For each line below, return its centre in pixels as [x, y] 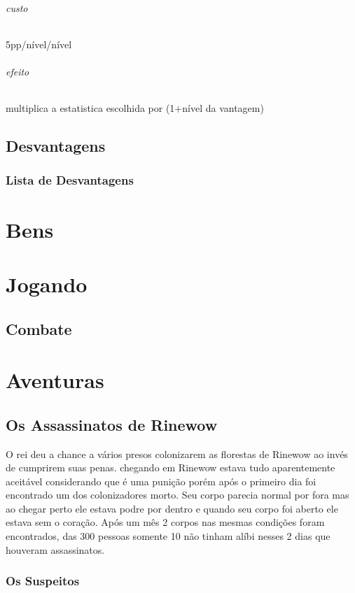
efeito [18, 71]
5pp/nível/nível [39, 44]
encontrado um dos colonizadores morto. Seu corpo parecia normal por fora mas [177, 495]
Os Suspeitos [43, 581]
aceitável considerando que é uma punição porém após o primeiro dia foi [161, 481]
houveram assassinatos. [55, 549]
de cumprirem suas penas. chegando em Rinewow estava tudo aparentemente [170, 467]
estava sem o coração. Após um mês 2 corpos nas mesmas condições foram [165, 522]
